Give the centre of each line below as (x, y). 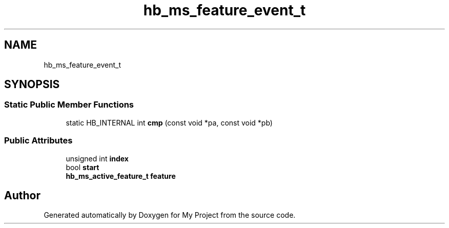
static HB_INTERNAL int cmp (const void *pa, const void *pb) (169, 122)
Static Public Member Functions (69, 105)
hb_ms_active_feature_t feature (121, 176)
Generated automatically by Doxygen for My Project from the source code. (170, 215)
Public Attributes (38, 141)
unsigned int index (97, 158)
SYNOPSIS (32, 85)
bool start (83, 167)
